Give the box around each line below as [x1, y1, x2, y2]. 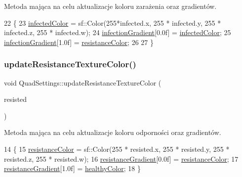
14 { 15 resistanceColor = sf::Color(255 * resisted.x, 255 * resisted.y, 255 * [4, 143, 230, 154]
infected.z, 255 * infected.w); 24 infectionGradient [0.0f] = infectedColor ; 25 [4, 27, 231, 38]
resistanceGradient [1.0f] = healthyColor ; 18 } [4, 163, 141, 174]
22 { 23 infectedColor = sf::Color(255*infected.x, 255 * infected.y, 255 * [4, 17, 221, 28]
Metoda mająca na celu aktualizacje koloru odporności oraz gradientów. [4, 127, 221, 137]
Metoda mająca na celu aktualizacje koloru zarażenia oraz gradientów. [4, 1, 217, 11]
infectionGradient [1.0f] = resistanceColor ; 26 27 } [4, 37, 154, 47]
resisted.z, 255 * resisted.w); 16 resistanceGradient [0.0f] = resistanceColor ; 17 [4, 153, 239, 164]
